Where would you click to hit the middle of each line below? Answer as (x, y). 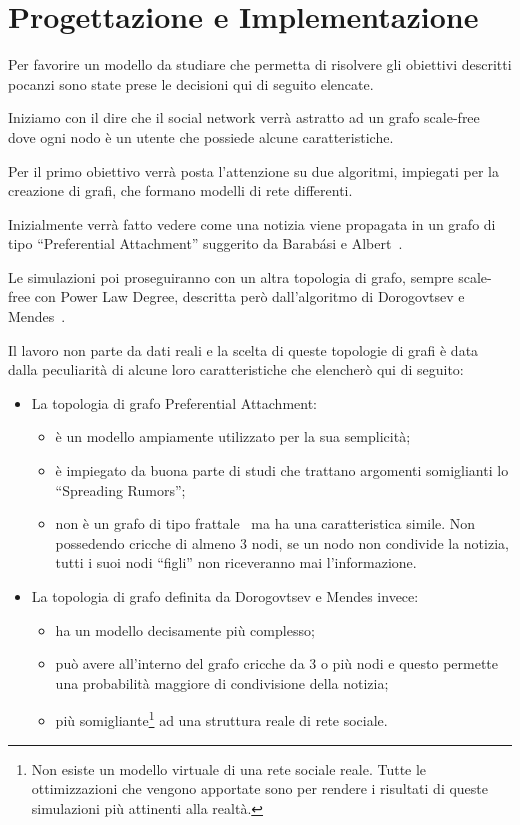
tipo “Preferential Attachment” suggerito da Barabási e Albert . (205, 243)
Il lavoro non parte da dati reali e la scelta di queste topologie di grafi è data (243, 349)
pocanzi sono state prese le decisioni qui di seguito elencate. (191, 83)
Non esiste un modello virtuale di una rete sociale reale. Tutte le (229, 768)
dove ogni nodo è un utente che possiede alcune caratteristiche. (201, 136)
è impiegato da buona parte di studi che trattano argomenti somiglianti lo (282, 470)
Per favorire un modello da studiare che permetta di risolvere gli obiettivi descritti (260, 64)
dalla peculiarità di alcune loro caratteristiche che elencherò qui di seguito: (236, 369)
